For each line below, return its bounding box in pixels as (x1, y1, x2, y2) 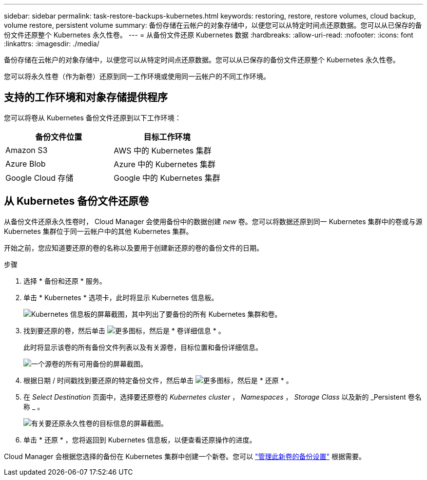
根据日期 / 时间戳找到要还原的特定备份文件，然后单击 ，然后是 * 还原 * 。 (23, 376, 293, 384)
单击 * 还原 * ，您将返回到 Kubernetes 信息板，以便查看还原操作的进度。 (23, 435, 256, 444)
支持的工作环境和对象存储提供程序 (4, 91, 168, 104)
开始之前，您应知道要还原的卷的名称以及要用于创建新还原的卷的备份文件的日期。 (4, 243, 263, 252)
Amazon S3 (5, 145, 48, 155)
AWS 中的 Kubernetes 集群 (114, 145, 212, 155)
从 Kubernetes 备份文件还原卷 (4, 195, 149, 208)
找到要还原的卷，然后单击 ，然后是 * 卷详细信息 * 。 (23, 326, 225, 335)
